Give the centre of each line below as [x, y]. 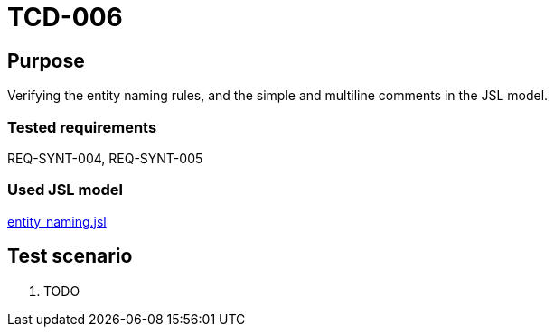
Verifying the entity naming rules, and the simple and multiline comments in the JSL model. [278, 96]
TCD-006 [65, 17]
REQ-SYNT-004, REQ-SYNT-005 [105, 158]
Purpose [46, 60]
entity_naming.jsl [57, 221]
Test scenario [70, 256]
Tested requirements [82, 127]
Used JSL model [65, 190]
